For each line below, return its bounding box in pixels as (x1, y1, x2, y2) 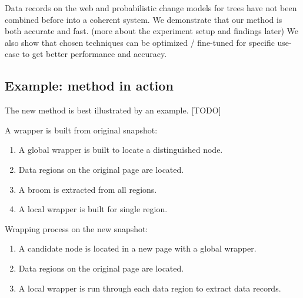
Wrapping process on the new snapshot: (5, 222, 148, 235)
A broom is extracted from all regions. (18, 183, 157, 195)
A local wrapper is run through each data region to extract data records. (18, 282, 281, 294)
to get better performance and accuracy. (22, 48, 167, 60)
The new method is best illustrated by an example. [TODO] (5, 104, 221, 116)
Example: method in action (5, 76, 174, 95)
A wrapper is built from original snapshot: (5, 123, 158, 136)
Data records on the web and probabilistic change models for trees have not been (5, 2, 297, 14)
